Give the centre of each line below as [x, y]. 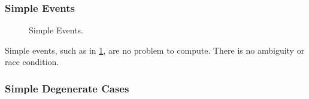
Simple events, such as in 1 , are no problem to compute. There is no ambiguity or [155, 50]
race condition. [32, 62]
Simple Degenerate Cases [67, 88]
